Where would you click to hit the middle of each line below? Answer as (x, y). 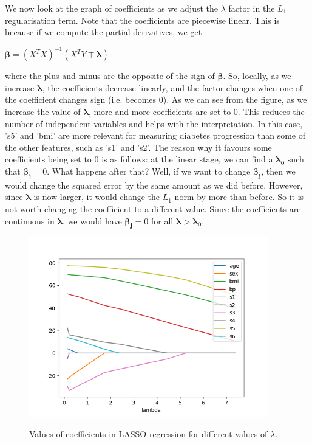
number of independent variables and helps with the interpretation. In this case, (154, 123)
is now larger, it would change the (97, 197)
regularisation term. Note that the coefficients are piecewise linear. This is (142, 20)
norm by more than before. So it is (239, 197)
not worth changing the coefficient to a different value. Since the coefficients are (153, 209)
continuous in (30, 220)
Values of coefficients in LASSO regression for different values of (148, 433)
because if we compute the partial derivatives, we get (103, 32)
